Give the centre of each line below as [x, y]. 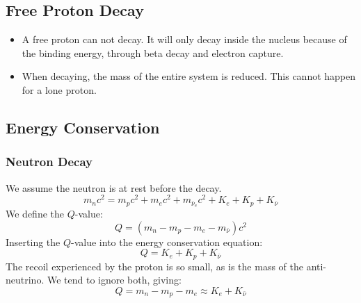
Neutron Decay [49, 162]
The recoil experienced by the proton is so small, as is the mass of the [154, 266]
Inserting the [33, 241]
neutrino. [25, 280]
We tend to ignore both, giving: [114, 280]
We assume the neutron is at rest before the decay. [114, 187]
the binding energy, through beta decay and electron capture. [153, 52]
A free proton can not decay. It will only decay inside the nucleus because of [184, 39]
